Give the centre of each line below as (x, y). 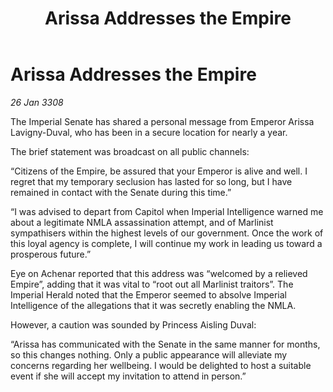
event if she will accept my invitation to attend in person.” (128, 376)
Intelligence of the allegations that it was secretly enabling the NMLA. (153, 305)
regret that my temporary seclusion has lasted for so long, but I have (151, 181)
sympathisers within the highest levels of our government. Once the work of (167, 233)
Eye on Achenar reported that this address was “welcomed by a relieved (159, 273)
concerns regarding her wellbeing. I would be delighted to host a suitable (161, 365)
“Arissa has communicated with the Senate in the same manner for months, (165, 344)
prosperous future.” (51, 254)
